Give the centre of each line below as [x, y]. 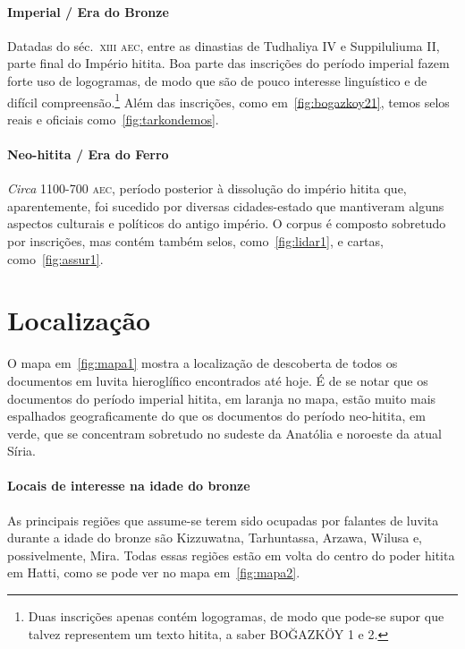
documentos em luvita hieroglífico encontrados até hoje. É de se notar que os [218, 380]
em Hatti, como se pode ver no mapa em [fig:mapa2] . [154, 572]
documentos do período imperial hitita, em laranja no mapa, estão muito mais [222, 398]
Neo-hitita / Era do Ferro [88, 154]
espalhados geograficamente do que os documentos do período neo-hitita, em [216, 416]
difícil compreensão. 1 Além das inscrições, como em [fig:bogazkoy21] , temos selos [228, 100]
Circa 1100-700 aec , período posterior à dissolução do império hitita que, [207, 188]
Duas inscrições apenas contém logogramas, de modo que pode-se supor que [236, 616]
